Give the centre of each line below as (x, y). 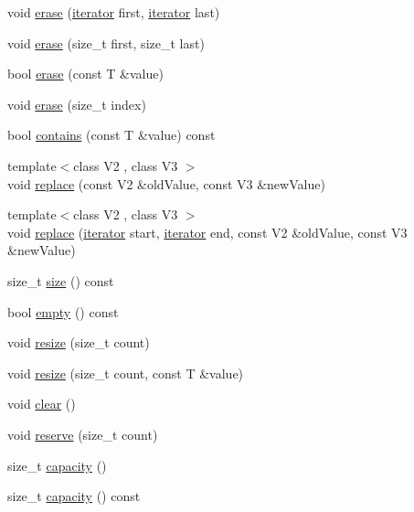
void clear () (42, 404)
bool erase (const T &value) (85, 74)
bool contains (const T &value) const (111, 135)
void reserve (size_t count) (83, 434)
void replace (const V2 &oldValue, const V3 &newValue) (166, 183)
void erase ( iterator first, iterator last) (114, 12)
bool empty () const (63, 311)
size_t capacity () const (74, 496)
